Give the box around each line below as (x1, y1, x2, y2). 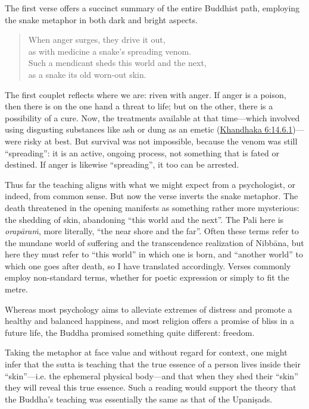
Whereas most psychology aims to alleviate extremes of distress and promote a (5, 303, 292, 315)
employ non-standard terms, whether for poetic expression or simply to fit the (5, 271, 289, 284)
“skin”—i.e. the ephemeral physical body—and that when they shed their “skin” (5, 369, 298, 382)
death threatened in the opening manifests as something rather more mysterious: (5, 201, 299, 213)
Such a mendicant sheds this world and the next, (28, 56, 207, 69)
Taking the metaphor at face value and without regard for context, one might (5, 346, 288, 358)
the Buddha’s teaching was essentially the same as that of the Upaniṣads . (5, 392, 273, 405)
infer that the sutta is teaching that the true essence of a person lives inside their (5, 358, 301, 370)
